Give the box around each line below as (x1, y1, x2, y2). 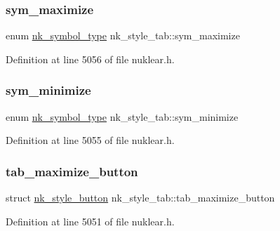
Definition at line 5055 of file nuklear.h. (6, 133, 175, 147)
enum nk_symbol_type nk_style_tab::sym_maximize (6, 28, 240, 43)
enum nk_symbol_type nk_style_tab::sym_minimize (6, 109, 239, 124)
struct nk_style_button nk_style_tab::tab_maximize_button (6, 190, 275, 205)
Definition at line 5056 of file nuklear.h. (6, 51, 175, 66)
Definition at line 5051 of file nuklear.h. (6, 213, 175, 228)
